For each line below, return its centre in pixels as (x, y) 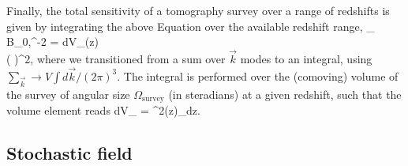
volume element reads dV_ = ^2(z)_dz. (103, 110)
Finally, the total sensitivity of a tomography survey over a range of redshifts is (198, 10)
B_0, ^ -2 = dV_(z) (52, 41)
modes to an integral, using (306, 58)
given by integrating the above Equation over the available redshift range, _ (191, 26)
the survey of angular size (68, 94)
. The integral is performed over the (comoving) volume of (258, 75)
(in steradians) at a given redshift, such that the (285, 94)
